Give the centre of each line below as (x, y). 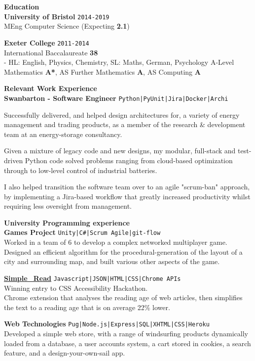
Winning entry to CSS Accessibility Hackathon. (76, 288)
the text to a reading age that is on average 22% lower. (87, 307)
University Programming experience (67, 222)
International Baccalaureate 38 (51, 52)
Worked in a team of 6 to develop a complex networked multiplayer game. (116, 242)
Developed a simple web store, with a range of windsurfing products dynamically (126, 333)
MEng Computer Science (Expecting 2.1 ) (67, 26)
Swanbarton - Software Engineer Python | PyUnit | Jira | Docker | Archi (116, 98)
